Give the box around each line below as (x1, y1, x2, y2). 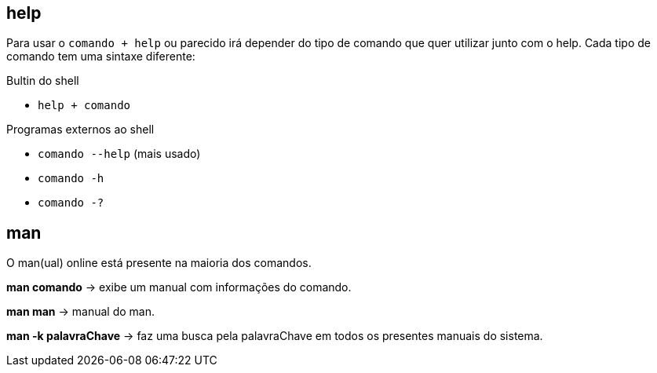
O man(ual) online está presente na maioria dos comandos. (6, 256, 312, 270)
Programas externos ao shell (6, 123, 155, 137)
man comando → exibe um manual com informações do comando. (6, 280, 352, 294)
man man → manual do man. (6, 305, 155, 319)
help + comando (38, 99, 131, 112)
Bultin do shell (6, 74, 79, 88)
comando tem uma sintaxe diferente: (6, 49, 195, 64)
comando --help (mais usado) (38, 147, 201, 161)
